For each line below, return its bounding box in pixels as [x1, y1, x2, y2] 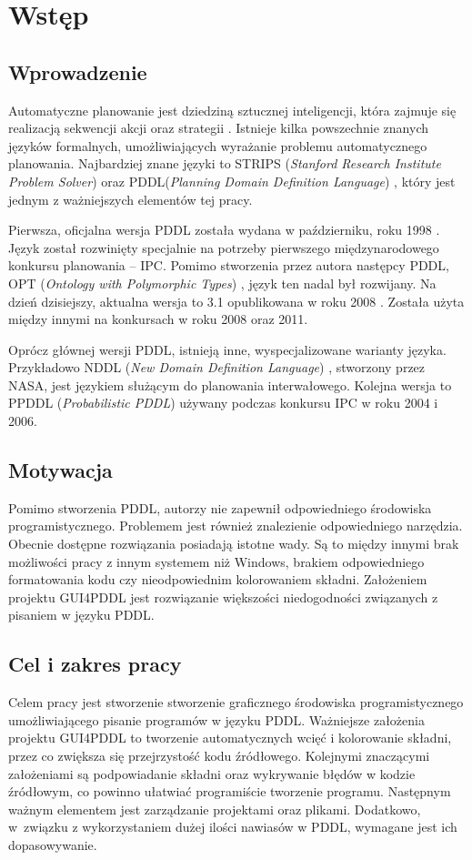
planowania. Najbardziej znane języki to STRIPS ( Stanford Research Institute [8, 154, 441, 173]
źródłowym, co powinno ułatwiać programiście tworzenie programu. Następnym [8, 782, 451, 801]
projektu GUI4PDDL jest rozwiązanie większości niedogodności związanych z [8, 587, 438, 606]
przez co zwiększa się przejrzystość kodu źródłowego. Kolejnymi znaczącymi [8, 746, 430, 765]
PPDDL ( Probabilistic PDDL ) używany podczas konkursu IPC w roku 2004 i [8, 393, 438, 412]
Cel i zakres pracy [8, 650, 182, 678]
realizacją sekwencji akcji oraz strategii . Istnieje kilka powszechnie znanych [8, 118, 428, 137]
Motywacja [8, 456, 113, 484]
